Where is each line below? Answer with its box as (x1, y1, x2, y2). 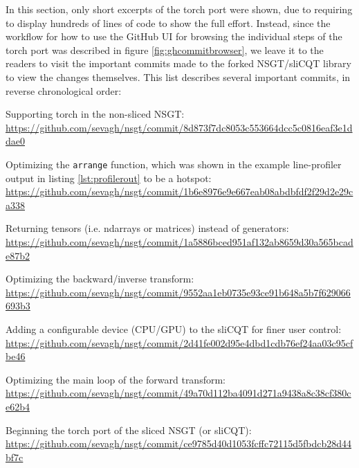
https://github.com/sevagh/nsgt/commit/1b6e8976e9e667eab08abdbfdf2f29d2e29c (6, 184, 353, 199)
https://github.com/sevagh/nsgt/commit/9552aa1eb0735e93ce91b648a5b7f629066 (6, 285, 351, 299)
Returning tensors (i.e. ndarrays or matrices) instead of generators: (6, 221, 289, 235)
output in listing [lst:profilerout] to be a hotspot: (6, 170, 212, 185)
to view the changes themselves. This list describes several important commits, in (6, 69, 351, 84)
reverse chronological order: (6, 83, 122, 98)
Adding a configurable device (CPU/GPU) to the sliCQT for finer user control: (6, 321, 342, 336)
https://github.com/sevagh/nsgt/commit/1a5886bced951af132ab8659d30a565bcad (6, 234, 353, 249)
